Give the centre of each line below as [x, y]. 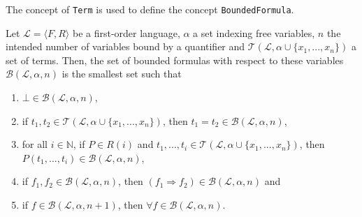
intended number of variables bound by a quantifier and [125, 46]
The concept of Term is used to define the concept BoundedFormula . [150, 9]
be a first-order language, [126, 32]
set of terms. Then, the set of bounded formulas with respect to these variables [175, 60]
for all [35, 144]
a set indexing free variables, [254, 32]
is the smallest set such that [122, 74]
